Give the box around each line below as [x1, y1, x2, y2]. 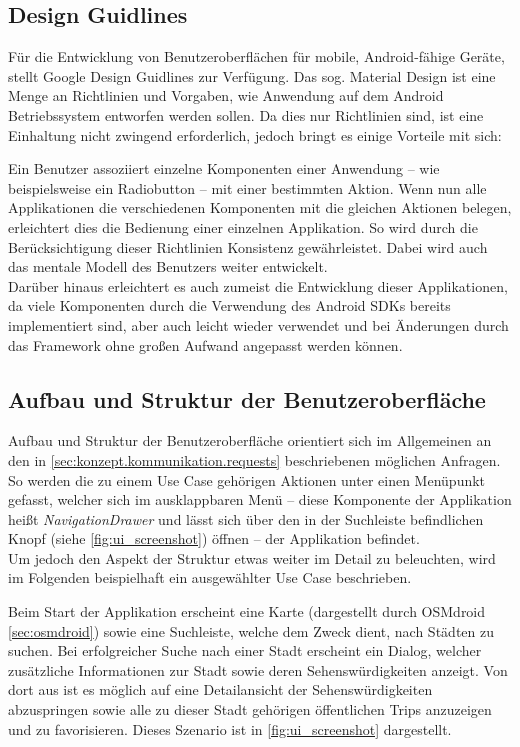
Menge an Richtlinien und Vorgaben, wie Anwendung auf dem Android [8, 85, 444, 106]
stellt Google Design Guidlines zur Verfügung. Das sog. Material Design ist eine [8, 65, 496, 86]
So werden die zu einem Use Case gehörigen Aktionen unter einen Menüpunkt [8, 469, 486, 490]
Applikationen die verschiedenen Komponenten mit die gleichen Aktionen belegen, [8, 197, 512, 218]
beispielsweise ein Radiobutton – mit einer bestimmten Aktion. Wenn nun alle [8, 177, 487, 198]
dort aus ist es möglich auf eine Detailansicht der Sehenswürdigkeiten [8, 679, 433, 700]
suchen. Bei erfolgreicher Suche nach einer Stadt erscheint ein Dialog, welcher [8, 640, 482, 661]
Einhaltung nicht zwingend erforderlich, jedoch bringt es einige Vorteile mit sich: [8, 124, 502, 145]
